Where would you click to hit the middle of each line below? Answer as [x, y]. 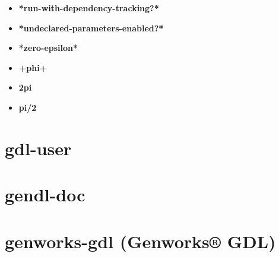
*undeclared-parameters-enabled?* [91, 28]
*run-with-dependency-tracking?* [89, 8]
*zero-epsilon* [48, 48]
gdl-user [38, 148]
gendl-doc [45, 195]
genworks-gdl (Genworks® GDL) [140, 241]
